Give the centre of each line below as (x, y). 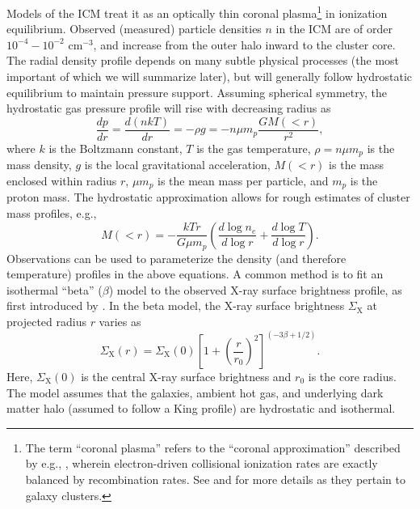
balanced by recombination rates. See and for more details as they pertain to (216, 479)
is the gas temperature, (254, 148)
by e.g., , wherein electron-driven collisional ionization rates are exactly (202, 463)
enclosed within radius (62, 180)
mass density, (39, 165)
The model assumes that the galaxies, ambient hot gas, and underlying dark (195, 392)
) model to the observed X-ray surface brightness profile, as (255, 289)
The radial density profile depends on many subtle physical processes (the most (203, 60)
